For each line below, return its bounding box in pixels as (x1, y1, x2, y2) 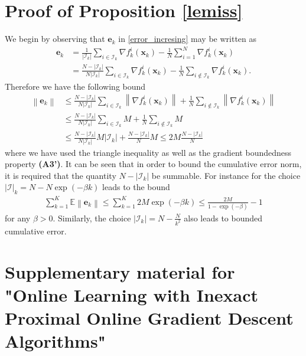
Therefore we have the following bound (5, 80, 146, 92)
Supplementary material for (5, 259, 235, 283)
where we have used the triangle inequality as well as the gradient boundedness (5, 146, 292, 158)
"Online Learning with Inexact (5, 282, 259, 306)
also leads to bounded (184, 211, 263, 224)
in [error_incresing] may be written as (118, 32, 257, 45)
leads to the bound (102, 181, 170, 193)
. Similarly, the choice (53, 211, 131, 224)
